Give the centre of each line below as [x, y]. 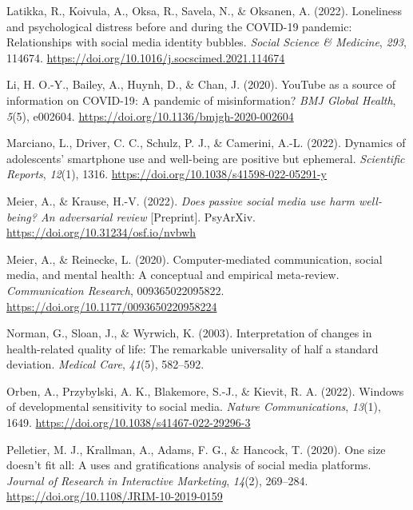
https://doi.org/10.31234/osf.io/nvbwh [101, 232]
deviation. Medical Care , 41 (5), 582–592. [105, 364]
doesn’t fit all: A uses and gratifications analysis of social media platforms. [189, 465]
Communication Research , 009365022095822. [115, 290]
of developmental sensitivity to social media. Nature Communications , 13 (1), [194, 406]
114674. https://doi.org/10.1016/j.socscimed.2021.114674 [146, 57]
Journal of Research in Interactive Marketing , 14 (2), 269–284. [157, 480]
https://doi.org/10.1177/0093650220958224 [112, 306]
